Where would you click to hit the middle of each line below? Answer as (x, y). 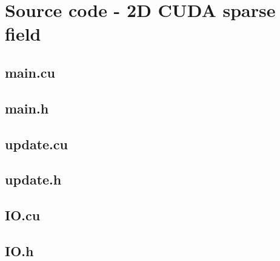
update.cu (36, 144)
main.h (27, 108)
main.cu (30, 72)
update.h (33, 179)
